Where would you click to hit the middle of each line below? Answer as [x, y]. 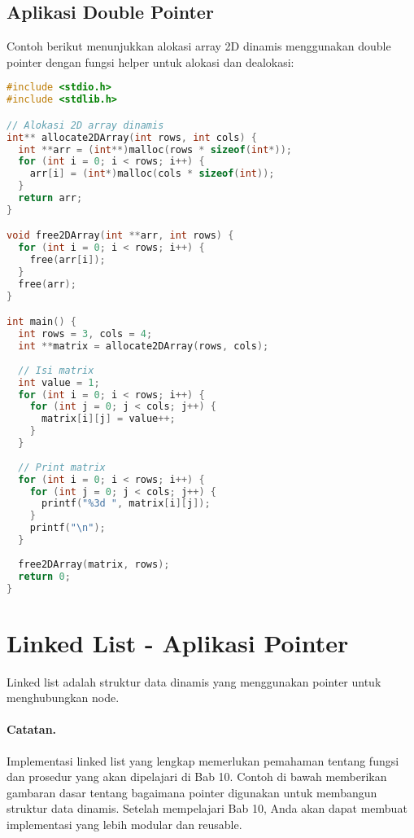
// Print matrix [62, 467]
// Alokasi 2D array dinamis [85, 125]
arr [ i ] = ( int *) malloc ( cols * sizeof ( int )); [152, 174]
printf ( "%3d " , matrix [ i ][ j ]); [126, 504]
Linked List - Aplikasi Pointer [178, 642]
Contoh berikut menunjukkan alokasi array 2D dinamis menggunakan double [199, 46]
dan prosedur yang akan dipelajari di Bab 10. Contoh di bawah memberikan [197, 777]
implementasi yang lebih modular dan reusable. [124, 824]
